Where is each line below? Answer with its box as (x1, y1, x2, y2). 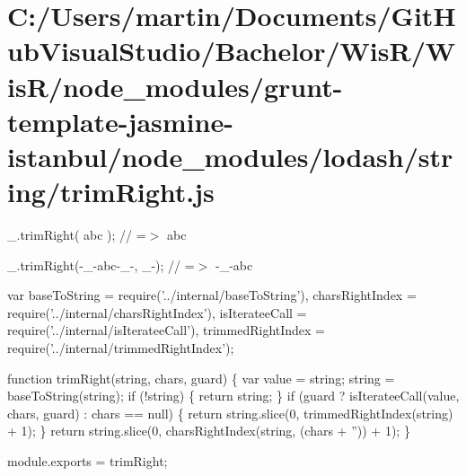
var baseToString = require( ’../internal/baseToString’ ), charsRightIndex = (7, 286, 417, 304)
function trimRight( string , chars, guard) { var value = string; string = (7, 368, 395, 387)
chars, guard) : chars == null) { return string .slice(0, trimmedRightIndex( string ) (7, 403, 453, 422)
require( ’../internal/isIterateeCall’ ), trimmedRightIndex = (7, 321, 326, 339)
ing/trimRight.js (7, 173, 215, 210)
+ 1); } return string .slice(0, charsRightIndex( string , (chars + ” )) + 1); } (7, 421, 410, 440)
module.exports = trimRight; (7, 452, 168, 470)
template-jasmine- (7, 102, 233, 139)
